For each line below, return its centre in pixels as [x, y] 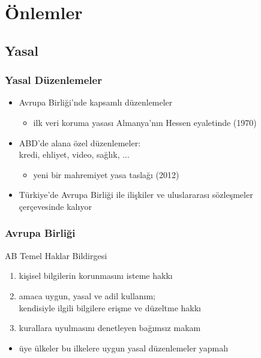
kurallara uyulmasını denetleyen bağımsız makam [110, 328]
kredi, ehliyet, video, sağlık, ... [74, 154]
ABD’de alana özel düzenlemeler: [80, 142]
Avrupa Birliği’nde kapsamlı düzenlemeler [96, 102]
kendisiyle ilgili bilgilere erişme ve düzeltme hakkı [110, 307]
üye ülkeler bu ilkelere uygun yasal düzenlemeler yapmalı [124, 348]
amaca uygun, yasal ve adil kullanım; [87, 295]
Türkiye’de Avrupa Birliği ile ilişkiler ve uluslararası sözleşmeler [136, 195]
